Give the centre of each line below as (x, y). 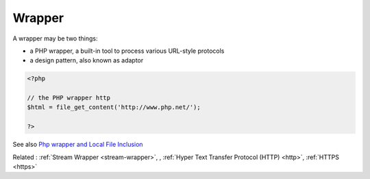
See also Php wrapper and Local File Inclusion (78, 145)
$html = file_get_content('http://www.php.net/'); (114, 107)
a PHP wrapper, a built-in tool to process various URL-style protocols (127, 51)
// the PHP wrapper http (69, 98)
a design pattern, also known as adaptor (87, 60)
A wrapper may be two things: (55, 38)
